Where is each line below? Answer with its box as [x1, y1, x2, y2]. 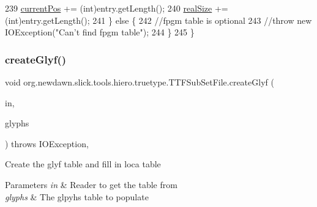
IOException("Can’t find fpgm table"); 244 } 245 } [5, 26, 195, 38]
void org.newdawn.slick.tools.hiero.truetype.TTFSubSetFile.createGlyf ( [5, 76, 274, 88]
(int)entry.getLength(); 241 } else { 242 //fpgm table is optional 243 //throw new [5, 13, 312, 26]
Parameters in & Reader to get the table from [5, 178, 177, 191]
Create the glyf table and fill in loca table [5, 158, 161, 170]
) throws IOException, [5, 137, 89, 150]
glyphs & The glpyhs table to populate [5, 190, 149, 203]
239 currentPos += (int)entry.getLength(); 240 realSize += [5, 2, 228, 14]
